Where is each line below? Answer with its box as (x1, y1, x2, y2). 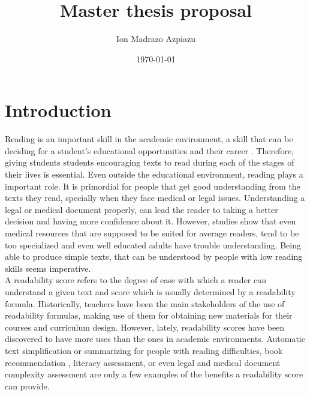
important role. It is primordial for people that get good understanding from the (5, 179, 300, 192)
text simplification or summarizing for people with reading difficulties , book (5, 344, 283, 356)
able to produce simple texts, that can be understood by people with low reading (5, 250, 303, 263)
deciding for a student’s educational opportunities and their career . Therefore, (5, 144, 294, 157)
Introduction (5, 98, 112, 122)
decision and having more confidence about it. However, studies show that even (5, 215, 296, 227)
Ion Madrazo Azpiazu (116, 32, 195, 45)
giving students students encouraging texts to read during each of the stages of (5, 156, 294, 169)
